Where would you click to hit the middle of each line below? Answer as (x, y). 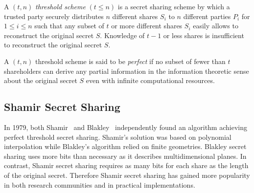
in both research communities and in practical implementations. (100, 184)
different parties (207, 16)
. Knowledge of (122, 35)
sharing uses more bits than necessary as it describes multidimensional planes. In (125, 156)
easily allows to (216, 26)
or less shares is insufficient (204, 35)
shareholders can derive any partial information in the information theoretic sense (127, 71)
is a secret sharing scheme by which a (174, 6)
